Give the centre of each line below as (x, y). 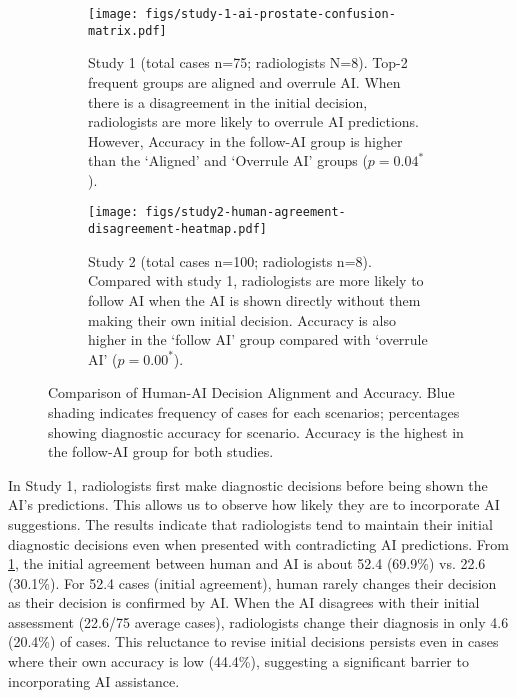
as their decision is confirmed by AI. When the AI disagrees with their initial (244, 602)
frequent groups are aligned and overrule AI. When (244, 81)
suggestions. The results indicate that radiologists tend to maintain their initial (250, 523)
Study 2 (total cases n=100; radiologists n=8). (230, 260)
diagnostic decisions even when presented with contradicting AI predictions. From (258, 543)
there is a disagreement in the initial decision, (228, 101)
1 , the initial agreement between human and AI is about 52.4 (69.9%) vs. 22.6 (247, 563)
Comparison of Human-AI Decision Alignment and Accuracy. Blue (251, 392)
